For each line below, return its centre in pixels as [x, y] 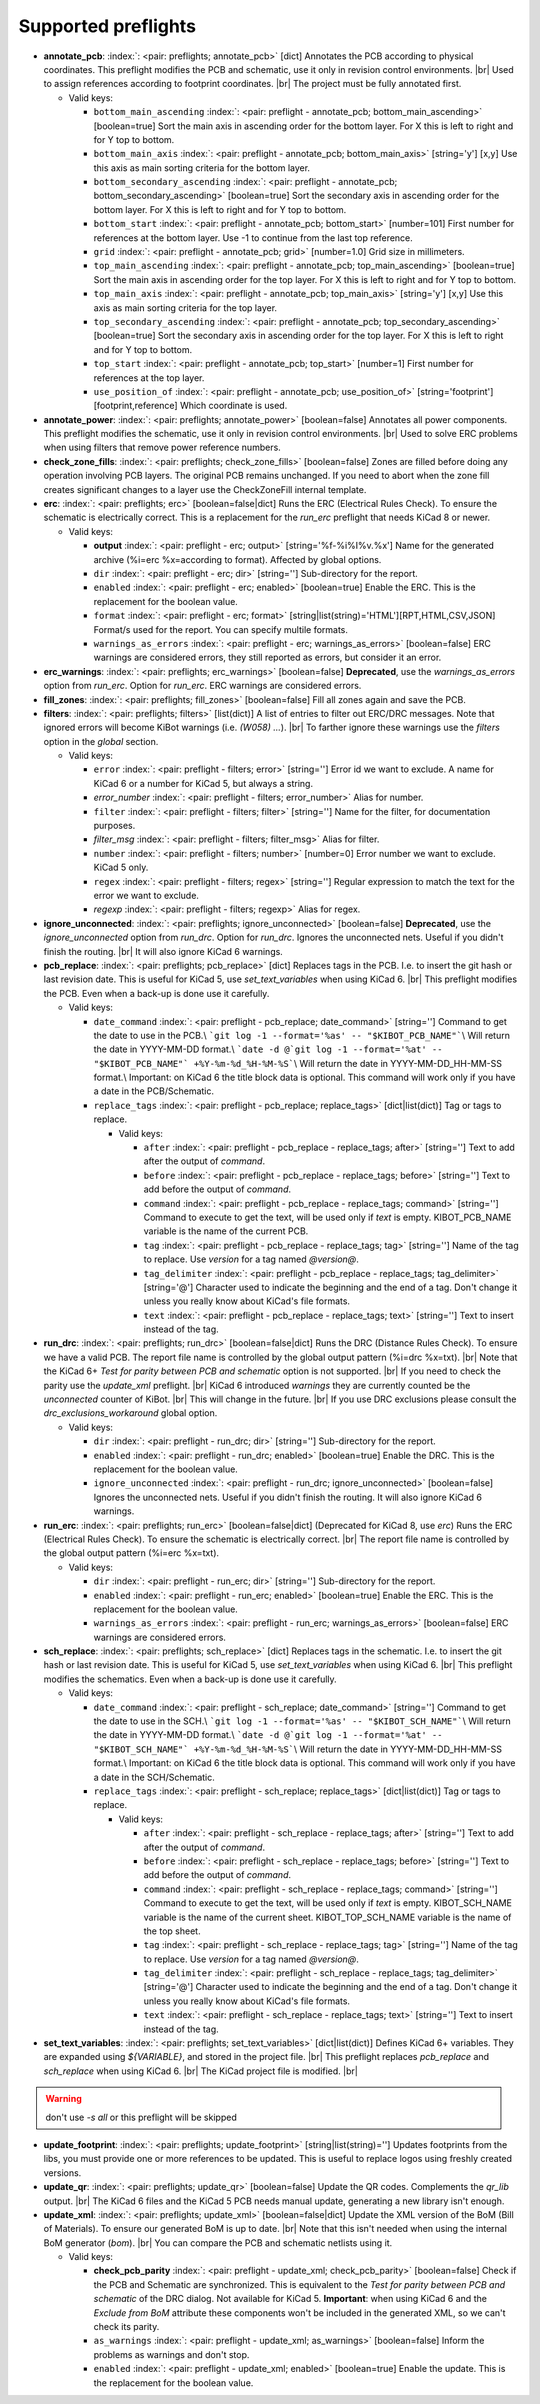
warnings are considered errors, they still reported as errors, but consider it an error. [267, 657]
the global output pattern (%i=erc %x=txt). [131, 1553]
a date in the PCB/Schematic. [154, 1091]
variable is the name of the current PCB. [226, 1231]
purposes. [114, 826]
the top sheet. [172, 1931]
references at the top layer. [149, 377]
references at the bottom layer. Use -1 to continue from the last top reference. [253, 237]
